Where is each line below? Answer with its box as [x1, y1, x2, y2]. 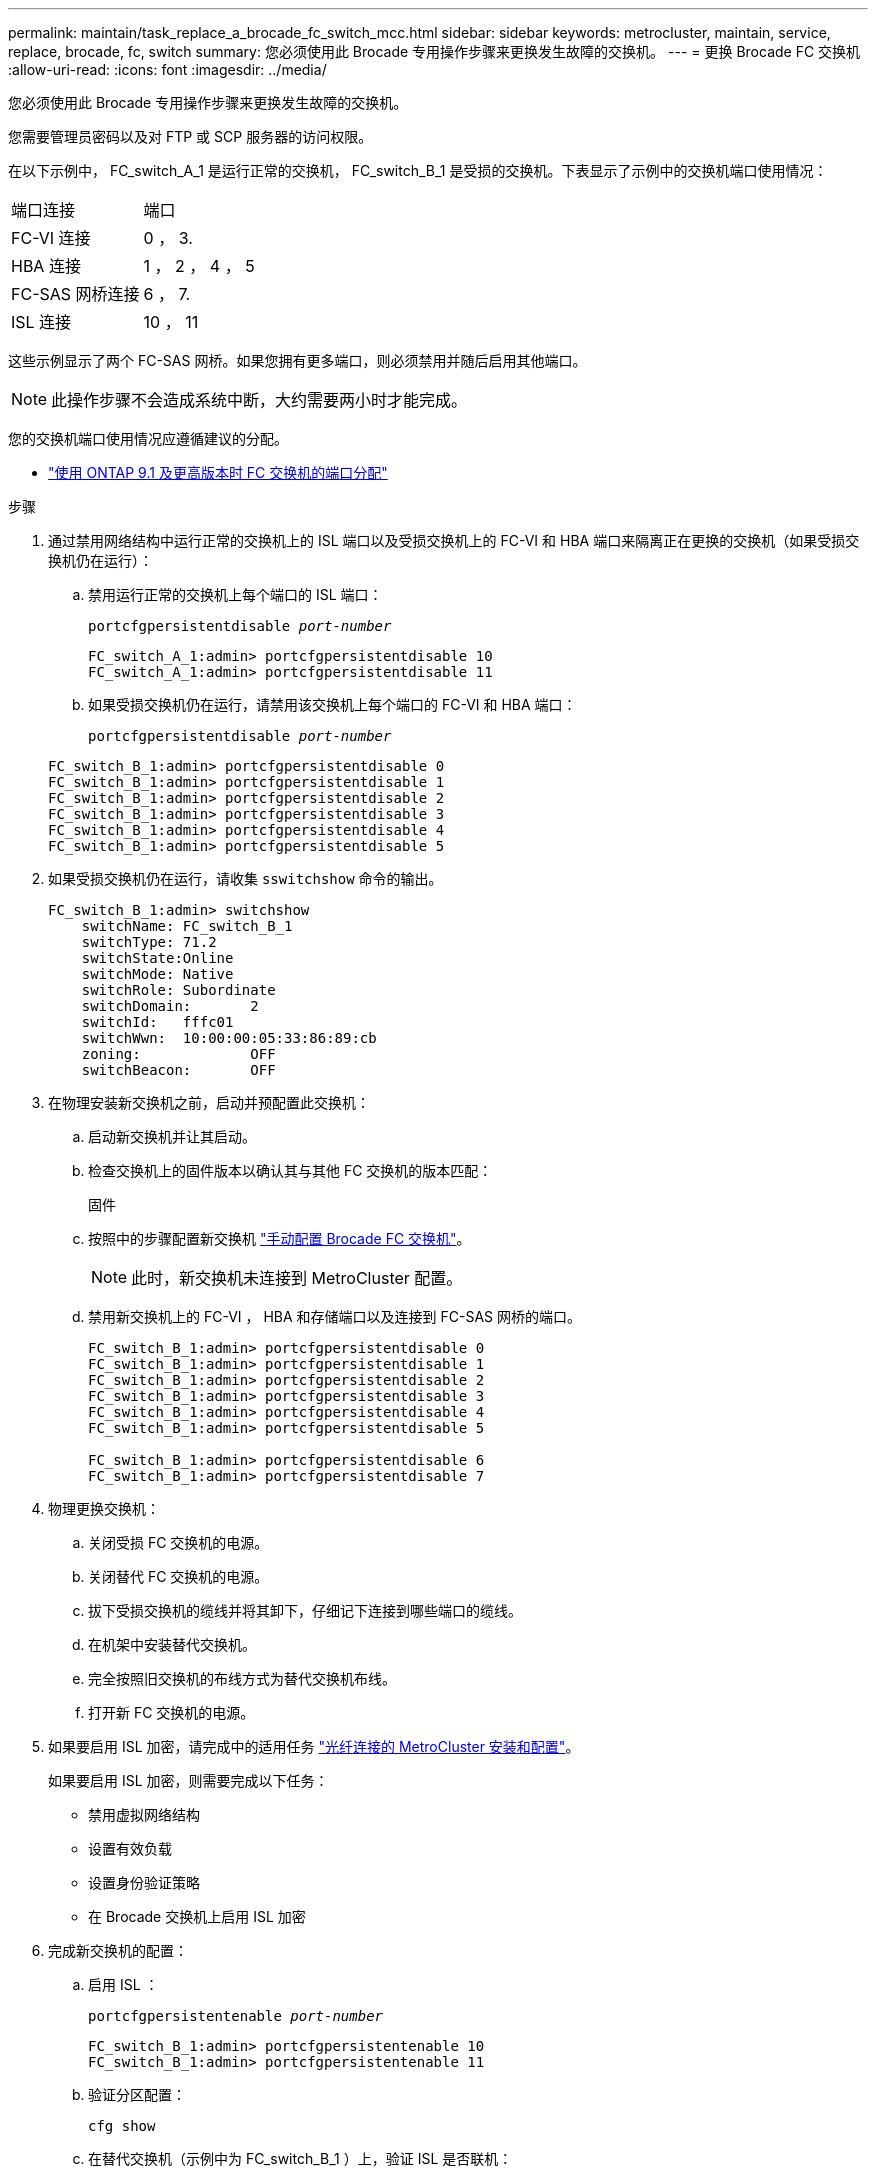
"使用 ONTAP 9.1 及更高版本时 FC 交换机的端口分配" [48, 464, 388, 481]
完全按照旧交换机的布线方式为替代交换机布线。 [88, 1670, 396, 1687]
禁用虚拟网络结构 [88, 1806, 200, 1823]
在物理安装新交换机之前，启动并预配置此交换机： [48, 1094, 370, 1111]
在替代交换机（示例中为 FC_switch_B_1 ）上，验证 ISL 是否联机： [88, 2150, 513, 2167]
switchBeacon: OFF [81, 1062, 276, 1078]
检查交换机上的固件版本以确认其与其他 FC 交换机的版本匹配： [88, 1162, 493, 1179]
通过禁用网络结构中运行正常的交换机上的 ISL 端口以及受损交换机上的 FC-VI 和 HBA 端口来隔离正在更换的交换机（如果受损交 [48, 532, 860, 549]
